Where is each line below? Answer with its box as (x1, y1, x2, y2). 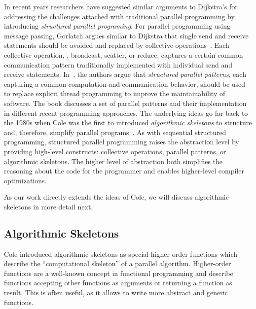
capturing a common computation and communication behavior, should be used (4, 78, 246, 89)
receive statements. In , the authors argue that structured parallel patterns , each (4, 69, 246, 79)
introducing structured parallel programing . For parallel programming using (4, 21, 231, 31)
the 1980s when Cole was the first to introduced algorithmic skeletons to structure (4, 117, 252, 128)
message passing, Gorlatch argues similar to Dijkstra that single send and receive (4, 30, 249, 40)
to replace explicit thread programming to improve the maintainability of (4, 88, 225, 99)
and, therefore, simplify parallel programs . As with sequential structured (4, 127, 226, 137)
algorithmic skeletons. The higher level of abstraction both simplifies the (4, 156, 223, 166)
